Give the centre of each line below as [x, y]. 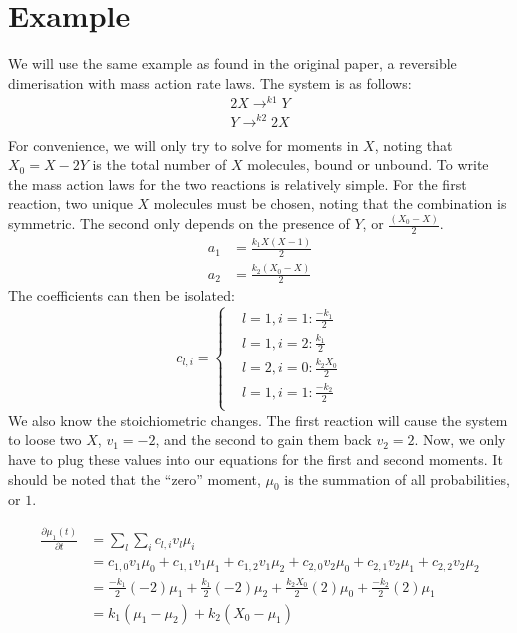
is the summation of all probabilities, [397, 478]
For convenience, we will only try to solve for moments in [183, 144]
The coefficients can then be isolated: [121, 295]
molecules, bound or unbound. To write [368, 164]
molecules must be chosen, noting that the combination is [330, 203]
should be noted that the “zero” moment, [134, 478]
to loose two [45, 439]
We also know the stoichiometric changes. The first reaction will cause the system [258, 419]
